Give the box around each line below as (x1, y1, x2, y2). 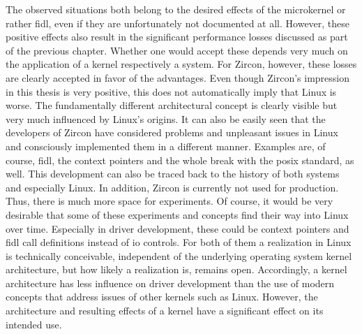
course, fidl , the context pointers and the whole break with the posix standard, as (6, 152, 354, 167)
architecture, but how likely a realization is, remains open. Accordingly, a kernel (6, 262, 347, 277)
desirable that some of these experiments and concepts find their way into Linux (6, 207, 349, 222)
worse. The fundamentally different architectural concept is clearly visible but (6, 98, 338, 112)
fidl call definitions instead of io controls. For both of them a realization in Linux (6, 235, 352, 249)
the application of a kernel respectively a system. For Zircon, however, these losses (6, 57, 357, 71)
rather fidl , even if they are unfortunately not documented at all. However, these (6, 15, 350, 30)
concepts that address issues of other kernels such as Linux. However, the (6, 289, 318, 304)
